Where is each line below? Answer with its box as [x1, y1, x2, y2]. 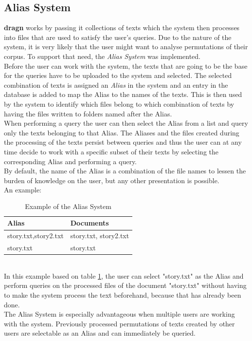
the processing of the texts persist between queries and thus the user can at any [4, 137, 242, 147]
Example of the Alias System [25, 201, 111, 211]
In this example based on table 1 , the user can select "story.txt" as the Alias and [4, 270, 244, 281]
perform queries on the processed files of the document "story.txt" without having [4, 280, 247, 290]
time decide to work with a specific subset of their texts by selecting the [4, 146, 219, 156]
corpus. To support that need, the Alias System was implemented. [4, 51, 201, 61]
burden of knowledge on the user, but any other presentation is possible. [4, 175, 219, 185]
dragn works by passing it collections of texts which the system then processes [4, 22, 240, 33]
